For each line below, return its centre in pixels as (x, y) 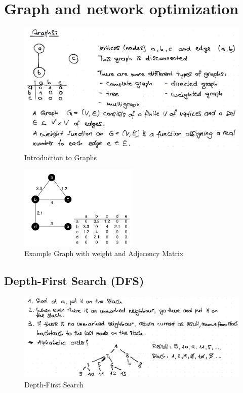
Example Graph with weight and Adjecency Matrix (104, 253)
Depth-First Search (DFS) (74, 281)
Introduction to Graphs (61, 157)
